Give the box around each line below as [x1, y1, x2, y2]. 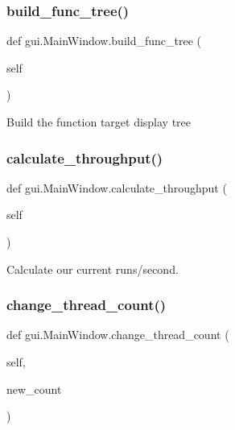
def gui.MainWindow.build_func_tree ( [6, 32, 202, 49]
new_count [6, 380, 62, 397]
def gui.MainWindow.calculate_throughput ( [6, 179, 227, 196]
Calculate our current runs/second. [6, 260, 179, 277]
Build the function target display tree [6, 114, 192, 130]
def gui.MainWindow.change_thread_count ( [6, 326, 229, 343]
